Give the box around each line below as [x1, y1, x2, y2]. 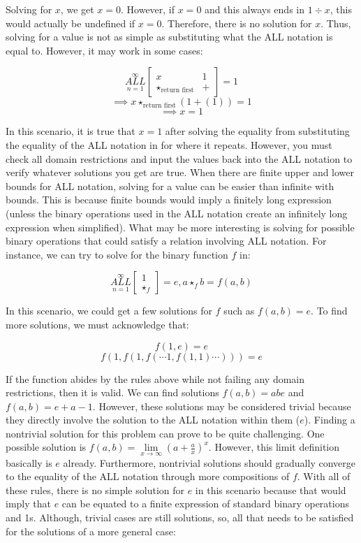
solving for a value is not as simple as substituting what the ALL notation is [6, 29, 333, 44]
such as [223, 303, 255, 318]
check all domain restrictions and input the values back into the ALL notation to [6, 151, 353, 166]
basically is [6, 455, 52, 470]
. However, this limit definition [208, 440, 340, 454]
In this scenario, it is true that [6, 124, 135, 138]
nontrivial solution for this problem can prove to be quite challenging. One [6, 426, 325, 440]
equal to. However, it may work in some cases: [6, 43, 203, 57]
